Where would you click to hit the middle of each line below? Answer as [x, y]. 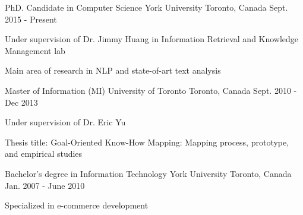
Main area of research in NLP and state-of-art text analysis [113, 70]
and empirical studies [44, 154]
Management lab [35, 50]
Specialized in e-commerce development [77, 205]
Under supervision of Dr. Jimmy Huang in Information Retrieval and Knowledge [152, 39]
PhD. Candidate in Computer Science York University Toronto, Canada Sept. [146, 7]
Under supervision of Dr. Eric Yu [65, 122]
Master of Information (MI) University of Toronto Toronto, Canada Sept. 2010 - [151, 90]
